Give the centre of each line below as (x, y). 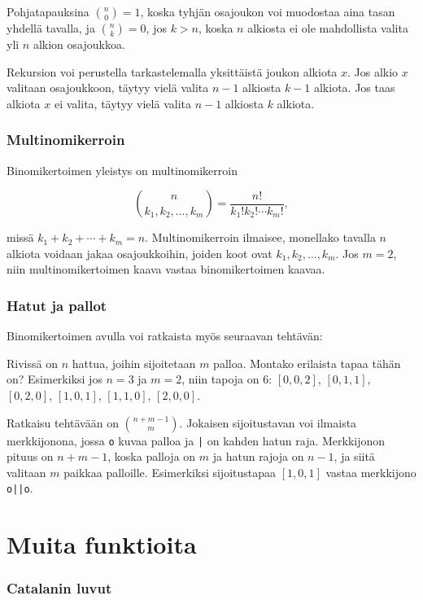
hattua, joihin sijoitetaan (134, 363)
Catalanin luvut (59, 588)
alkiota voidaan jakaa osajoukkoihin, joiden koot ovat (140, 253)
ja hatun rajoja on (258, 456)
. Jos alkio (373, 71)
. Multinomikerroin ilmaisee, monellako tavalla (260, 237)
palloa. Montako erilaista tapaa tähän (307, 363)
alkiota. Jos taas (354, 88)
